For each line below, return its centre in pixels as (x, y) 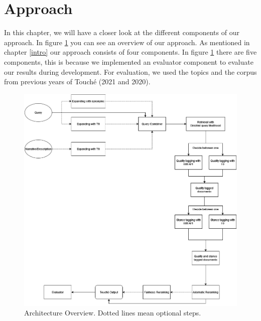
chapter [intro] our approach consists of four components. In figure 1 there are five (130, 52)
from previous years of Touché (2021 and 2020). (77, 82)
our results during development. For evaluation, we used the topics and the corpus (130, 71)
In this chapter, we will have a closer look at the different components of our (122, 32)
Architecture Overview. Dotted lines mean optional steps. (113, 313)
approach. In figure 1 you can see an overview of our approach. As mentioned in (127, 42)
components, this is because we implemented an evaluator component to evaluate (129, 61)
